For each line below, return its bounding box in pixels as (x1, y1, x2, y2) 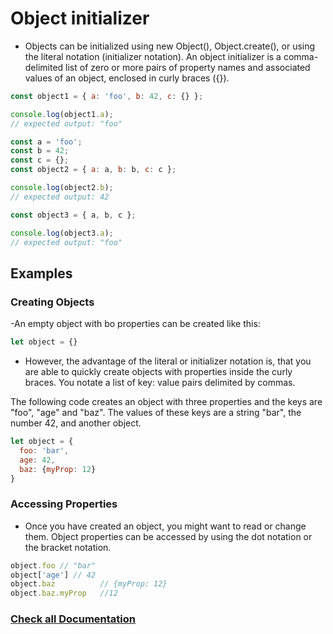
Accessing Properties (10, 497, 118, 511)
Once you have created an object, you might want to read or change (24, 520, 307, 532)
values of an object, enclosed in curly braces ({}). (24, 72, 230, 84)
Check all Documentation (10, 612, 136, 626)
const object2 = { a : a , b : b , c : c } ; (10, 165, 177, 175)
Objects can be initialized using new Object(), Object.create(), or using (24, 40, 316, 52)
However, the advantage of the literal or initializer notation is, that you (24, 355, 312, 367)
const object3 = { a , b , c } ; (10, 210, 137, 220)
